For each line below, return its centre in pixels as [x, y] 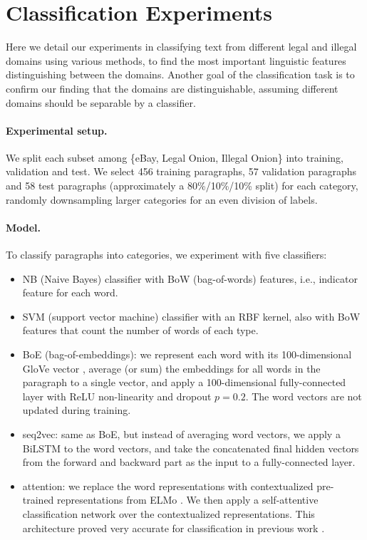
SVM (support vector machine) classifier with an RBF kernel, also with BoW [191, 316]
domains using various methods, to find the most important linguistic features [176, 60]
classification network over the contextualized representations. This [169, 513]
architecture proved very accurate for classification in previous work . [174, 528]
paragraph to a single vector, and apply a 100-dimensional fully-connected [184, 382]
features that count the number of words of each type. [140, 330]
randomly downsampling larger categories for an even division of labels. [162, 199]
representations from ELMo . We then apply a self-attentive [188, 500]
